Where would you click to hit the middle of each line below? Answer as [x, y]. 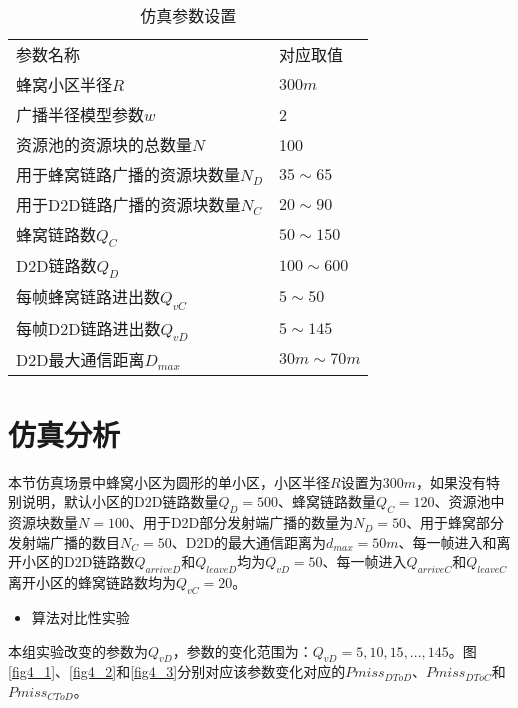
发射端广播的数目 [64, 541]
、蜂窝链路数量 [327, 501]
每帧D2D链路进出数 [88, 328]
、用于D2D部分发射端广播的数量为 [241, 522]
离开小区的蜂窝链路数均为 [92, 582]
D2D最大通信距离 [80, 359]
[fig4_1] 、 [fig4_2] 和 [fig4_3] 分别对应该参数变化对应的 [177, 671]
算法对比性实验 [80, 617]
